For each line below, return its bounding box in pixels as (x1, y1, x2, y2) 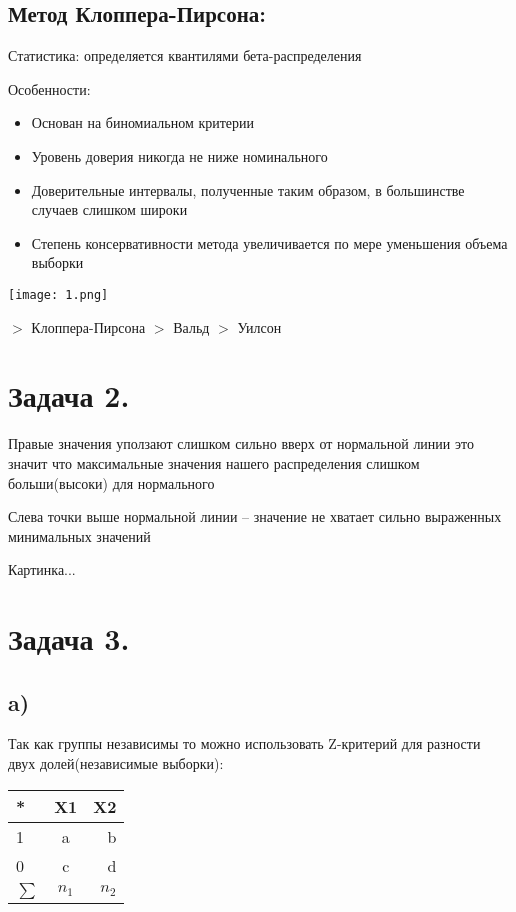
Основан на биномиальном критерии (31, 112, 255, 133)
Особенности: (8, 78, 91, 99)
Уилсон (237, 316, 282, 337)
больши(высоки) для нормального (8, 472, 215, 493)
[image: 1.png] (8, 287, 109, 302)
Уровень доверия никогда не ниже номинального (31, 145, 328, 166)
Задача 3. (8, 618, 130, 659)
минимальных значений (8, 525, 151, 546)
